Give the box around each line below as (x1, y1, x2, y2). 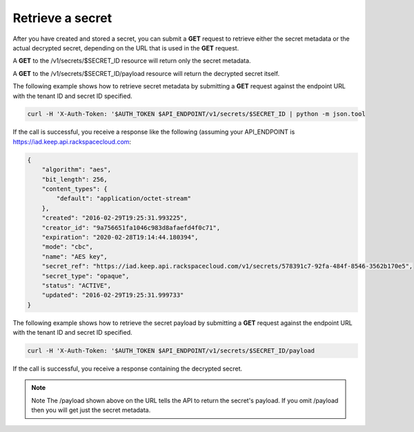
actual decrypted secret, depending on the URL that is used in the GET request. (12, 43, 239, 52)
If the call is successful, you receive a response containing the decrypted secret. (12, 364, 243, 373)
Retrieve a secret (12, 10, 112, 26)
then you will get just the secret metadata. (31, 406, 151, 414)
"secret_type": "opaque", (41, 272, 130, 279)
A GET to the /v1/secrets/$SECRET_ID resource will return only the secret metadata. (12, 57, 251, 65)
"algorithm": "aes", (41, 166, 112, 174)
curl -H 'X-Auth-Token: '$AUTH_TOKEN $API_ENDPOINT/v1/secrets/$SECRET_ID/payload (27, 347, 315, 355)
